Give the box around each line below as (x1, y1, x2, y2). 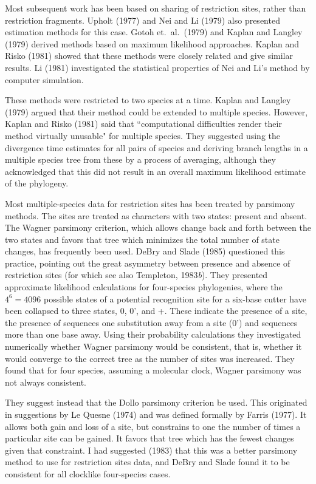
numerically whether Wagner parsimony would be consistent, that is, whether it (5, 340, 302, 353)
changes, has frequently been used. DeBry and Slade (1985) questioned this (5, 245, 285, 257)
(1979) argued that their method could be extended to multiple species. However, (5, 105, 308, 118)
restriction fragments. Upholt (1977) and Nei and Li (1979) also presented (5, 13, 280, 26)
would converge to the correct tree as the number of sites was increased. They (5, 352, 295, 364)
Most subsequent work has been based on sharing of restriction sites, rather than (5, 2, 306, 14)
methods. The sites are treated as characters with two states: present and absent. (5, 209, 307, 222)
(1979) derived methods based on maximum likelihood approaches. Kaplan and (5, 37, 300, 50)
